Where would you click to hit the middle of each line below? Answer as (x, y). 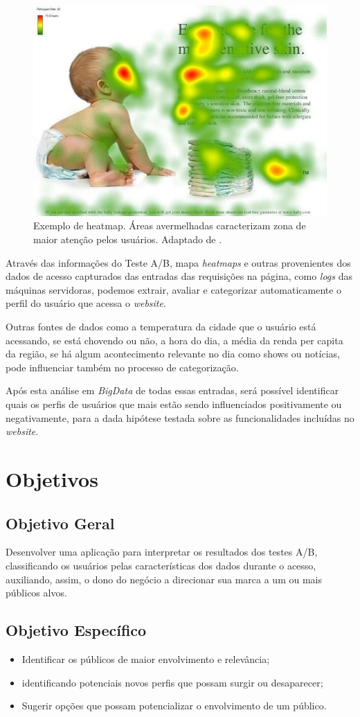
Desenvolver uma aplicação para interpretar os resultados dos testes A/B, (162, 552)
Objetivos (52, 478)
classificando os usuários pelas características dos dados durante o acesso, (161, 565)
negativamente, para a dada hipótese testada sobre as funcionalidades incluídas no (180, 417)
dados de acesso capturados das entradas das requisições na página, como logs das (179, 276)
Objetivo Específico (76, 630)
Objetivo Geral (60, 523)
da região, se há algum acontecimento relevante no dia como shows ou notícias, (173, 354)
